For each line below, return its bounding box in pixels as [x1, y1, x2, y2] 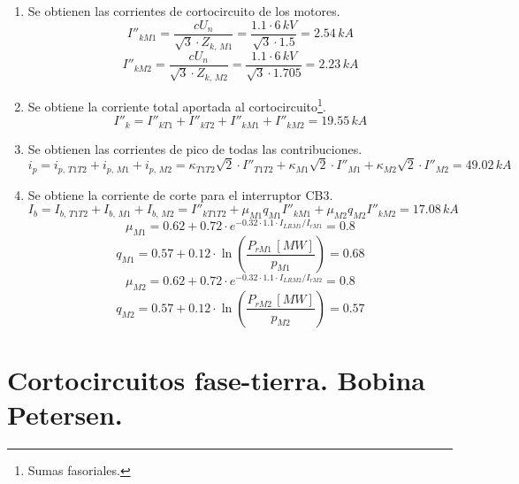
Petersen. [7, 396, 123, 433]
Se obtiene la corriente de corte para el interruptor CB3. [27, 185, 333, 204]
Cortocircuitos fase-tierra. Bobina [7, 362, 425, 398]
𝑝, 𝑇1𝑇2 [57, 165, 88, 174]
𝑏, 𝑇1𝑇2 [59, 209, 88, 219]
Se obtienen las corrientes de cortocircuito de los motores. [27, 2, 340, 19]
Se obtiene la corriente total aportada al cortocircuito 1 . [27, 94, 326, 115]
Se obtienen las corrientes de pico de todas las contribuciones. [27, 139, 363, 157]
